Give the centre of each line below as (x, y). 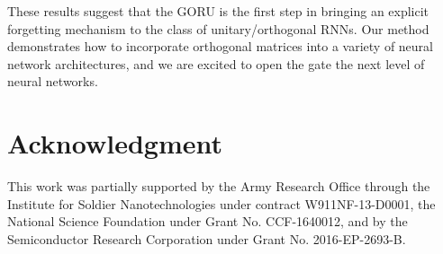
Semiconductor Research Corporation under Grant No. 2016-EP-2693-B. (207, 238)
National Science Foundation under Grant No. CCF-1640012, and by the (208, 221)
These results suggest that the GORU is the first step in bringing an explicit (218, 11)
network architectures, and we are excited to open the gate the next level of (216, 63)
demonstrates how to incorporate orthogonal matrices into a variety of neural (221, 46)
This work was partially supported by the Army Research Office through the (219, 186)
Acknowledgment (115, 143)
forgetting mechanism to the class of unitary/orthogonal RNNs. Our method (218, 28)
